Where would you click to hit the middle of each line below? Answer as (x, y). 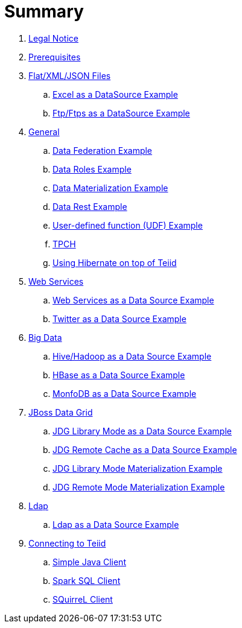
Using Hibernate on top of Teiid (115, 262)
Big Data (45, 337)
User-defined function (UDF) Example (128, 225)
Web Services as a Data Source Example (133, 300)
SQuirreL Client (83, 599)
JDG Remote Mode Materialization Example (139, 487)
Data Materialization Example (110, 188)
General (44, 132)
